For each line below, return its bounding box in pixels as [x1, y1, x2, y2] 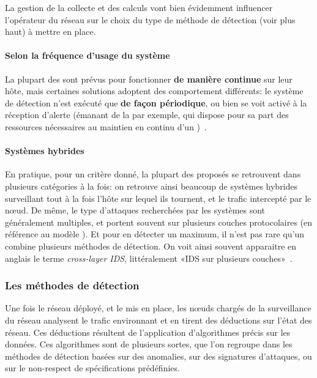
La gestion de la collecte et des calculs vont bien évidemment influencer [5, 1, 273, 13]
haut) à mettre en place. [5, 25, 96, 38]
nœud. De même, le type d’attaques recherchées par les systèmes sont [5, 204, 266, 217]
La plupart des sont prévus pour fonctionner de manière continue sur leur [5, 72, 293, 85]
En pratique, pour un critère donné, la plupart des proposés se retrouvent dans [5, 168, 301, 180]
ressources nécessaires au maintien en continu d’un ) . [5, 120, 207, 133]
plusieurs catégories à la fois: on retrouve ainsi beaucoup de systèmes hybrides [5, 179, 298, 192]
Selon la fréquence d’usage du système [5, 49, 170, 62]
